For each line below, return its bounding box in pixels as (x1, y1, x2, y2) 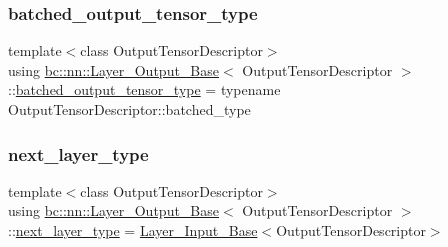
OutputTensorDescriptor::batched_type (8, 99, 251, 119)
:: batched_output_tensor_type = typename (8, 79, 281, 100)
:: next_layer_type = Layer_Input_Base (8, 220, 258, 240)
